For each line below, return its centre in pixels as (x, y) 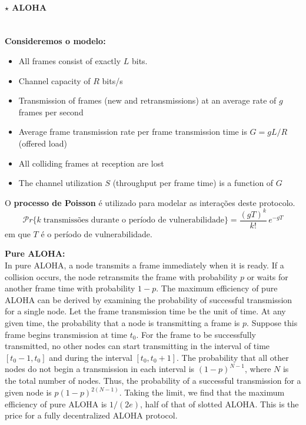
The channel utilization (60, 183)
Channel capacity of (54, 80)
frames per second (51, 112)
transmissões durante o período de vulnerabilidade (134, 220)
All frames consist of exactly (70, 60)
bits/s (112, 80)
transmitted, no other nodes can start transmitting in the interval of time (137, 346)
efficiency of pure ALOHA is (56, 404)
